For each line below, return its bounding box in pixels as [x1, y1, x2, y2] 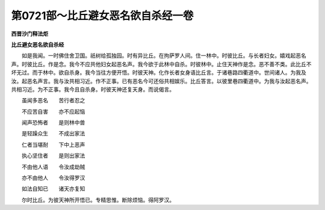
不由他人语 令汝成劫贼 [21, 163, 85, 170]
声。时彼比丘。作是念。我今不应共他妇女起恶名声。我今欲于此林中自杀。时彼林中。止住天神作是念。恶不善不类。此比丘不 [11, 60, 312, 67]
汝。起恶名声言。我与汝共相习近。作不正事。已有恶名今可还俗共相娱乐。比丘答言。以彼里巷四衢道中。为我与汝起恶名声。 [11, 77, 312, 84]
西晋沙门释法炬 [11, 30, 48, 37]
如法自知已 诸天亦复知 [21, 185, 85, 193]
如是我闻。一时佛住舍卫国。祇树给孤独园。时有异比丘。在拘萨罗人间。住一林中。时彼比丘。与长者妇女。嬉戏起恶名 [21, 52, 306, 60]
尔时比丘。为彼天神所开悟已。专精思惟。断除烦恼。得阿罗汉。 [21, 196, 175, 203]
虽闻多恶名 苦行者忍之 [21, 97, 85, 104]
